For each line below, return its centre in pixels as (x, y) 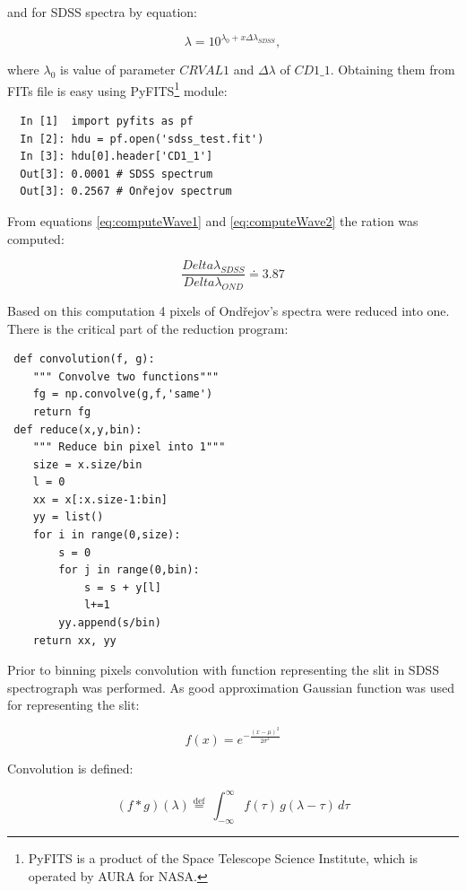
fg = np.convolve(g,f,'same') (123, 394)
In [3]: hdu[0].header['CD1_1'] (116, 157)
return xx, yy (74, 640)
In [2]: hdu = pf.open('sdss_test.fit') (142, 139)
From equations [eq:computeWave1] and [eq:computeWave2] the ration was (213, 220)
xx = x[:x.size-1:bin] (100, 499)
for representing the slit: (73, 705)
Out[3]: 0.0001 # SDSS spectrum (116, 174)
